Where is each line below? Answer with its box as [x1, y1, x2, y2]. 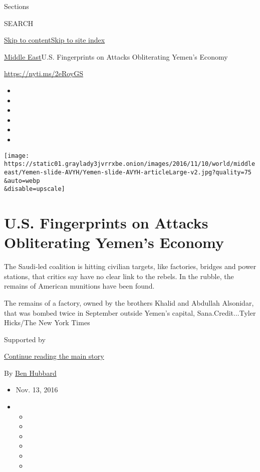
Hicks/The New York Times [4, 317, 90, 328]
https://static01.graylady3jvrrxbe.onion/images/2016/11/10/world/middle [4, 160, 255, 168]
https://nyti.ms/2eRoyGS [4, 68, 83, 79]
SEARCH [4, 18, 34, 28]
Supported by [4, 334, 46, 344]
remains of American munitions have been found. [4, 281, 155, 291]
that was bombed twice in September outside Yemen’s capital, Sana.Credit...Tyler [4, 307, 256, 318]
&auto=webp [4, 177, 40, 184]
